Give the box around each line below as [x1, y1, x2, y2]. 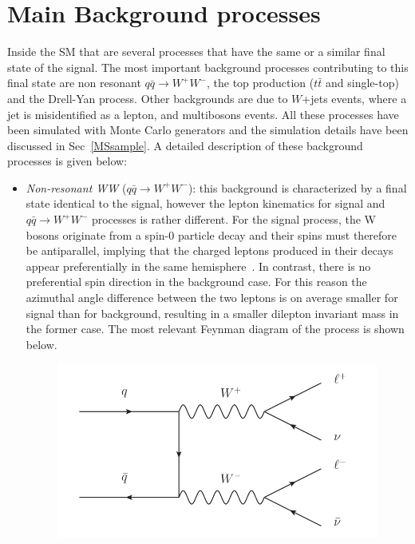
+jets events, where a [302, 89, 407, 106]
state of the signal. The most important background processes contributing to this [7, 58, 409, 75]
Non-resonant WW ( [26, 179, 127, 196]
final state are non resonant [7, 74, 141, 91]
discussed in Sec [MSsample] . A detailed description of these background [7, 137, 363, 153]
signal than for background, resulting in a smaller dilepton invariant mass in [26, 304, 399, 321]
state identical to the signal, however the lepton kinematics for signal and [26, 195, 385, 212]
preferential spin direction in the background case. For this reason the [26, 273, 367, 290]
